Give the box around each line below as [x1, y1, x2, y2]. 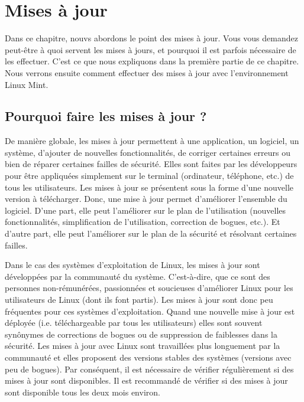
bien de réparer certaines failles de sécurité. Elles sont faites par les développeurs [5, 158, 297, 170]
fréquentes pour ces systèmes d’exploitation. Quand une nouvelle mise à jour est [5, 305, 295, 317]
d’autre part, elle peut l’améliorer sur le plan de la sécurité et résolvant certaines [5, 227, 297, 240]
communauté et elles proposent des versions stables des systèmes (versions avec [5, 351, 292, 363]
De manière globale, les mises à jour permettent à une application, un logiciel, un [5, 135, 299, 147]
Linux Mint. [5, 78, 48, 90]
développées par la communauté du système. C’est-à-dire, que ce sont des [5, 270, 270, 282]
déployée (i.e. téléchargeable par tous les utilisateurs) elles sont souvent [5, 316, 263, 329]
